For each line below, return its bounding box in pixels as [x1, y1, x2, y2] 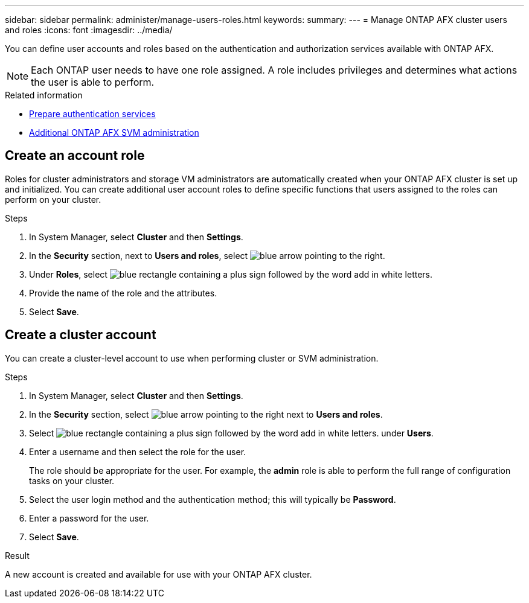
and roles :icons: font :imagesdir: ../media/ [5, 25, 173, 35]
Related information [5, 90, 83, 100]
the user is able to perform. [31, 76, 155, 88]
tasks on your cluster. [29, 475, 115, 486]
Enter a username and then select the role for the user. [29, 446, 246, 457]
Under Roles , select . [29, 269, 433, 279]
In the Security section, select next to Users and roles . [29, 409, 383, 420]
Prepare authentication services [29, 109, 156, 119]
